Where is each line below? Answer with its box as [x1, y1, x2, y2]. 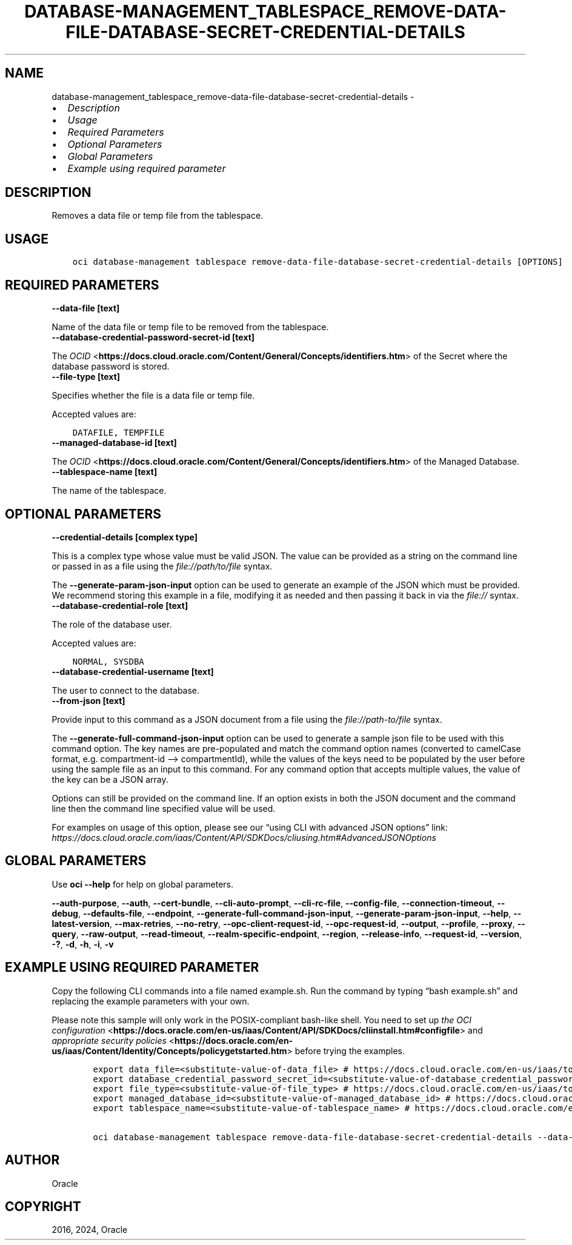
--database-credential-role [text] [52, 600, 188, 611]
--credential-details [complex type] [52, 531, 198, 542]
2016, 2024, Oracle [52, 1224, 128, 1235]
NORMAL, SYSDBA [72, 656, 144, 666]
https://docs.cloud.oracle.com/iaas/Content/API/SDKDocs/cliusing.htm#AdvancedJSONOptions [52, 832, 436, 843]
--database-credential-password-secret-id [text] [52, 332, 255, 343]
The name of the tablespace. [52, 485, 167, 496]
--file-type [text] [52, 371, 121, 382]
